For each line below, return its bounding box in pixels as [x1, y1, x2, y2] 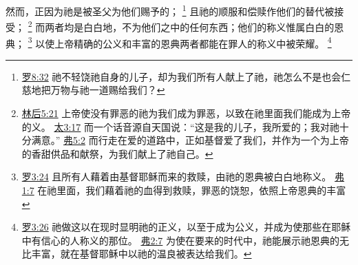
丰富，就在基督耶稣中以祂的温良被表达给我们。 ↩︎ [31, 246, 252, 261]
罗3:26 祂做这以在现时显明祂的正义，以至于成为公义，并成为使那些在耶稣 [21, 220, 351, 234]
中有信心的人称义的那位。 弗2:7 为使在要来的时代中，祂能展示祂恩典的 [21, 233, 340, 247]
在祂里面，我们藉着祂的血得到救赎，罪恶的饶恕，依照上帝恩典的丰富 [37, 182, 346, 197]
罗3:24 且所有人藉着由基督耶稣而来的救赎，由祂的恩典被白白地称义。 [21, 169, 332, 184]
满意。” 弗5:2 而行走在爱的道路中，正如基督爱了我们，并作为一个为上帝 [31, 133, 349, 147]
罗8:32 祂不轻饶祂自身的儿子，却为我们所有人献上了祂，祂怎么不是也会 [21, 69, 341, 83]
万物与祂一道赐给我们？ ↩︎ [50, 83, 165, 97]
